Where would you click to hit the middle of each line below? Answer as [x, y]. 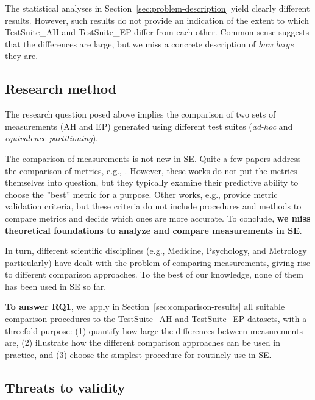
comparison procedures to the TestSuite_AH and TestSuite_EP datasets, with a [156, 319]
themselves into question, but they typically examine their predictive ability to [152, 182]
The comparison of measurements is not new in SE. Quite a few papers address [153, 158]
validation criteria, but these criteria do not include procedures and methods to [153, 206]
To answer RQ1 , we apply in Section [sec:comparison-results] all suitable [145, 307]
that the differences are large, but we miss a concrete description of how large [149, 44]
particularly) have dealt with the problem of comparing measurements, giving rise [157, 262]
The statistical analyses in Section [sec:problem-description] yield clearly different [157, 8]
